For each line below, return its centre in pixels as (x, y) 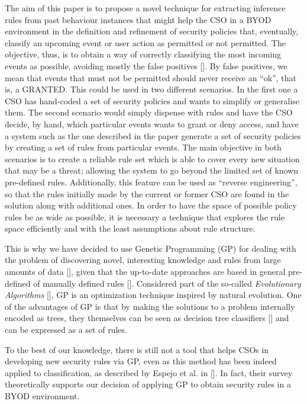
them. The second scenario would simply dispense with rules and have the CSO (149, 112)
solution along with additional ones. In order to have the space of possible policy (151, 205)
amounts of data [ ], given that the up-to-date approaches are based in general (145, 272)
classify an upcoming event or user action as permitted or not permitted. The (145, 42)
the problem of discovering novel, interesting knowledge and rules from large (143, 260)
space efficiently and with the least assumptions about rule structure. (130, 228)
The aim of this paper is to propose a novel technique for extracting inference (145, 8)
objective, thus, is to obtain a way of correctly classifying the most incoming (143, 54)
